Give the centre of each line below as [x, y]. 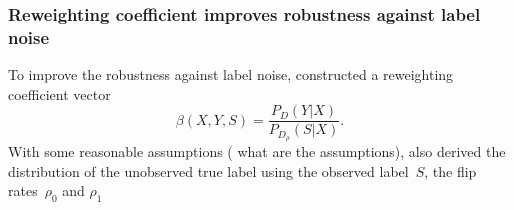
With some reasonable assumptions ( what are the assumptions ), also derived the [257, 151]
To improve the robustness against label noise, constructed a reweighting [231, 74]
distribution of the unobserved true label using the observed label [208, 170]
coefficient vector [59, 93]
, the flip [450, 170]
